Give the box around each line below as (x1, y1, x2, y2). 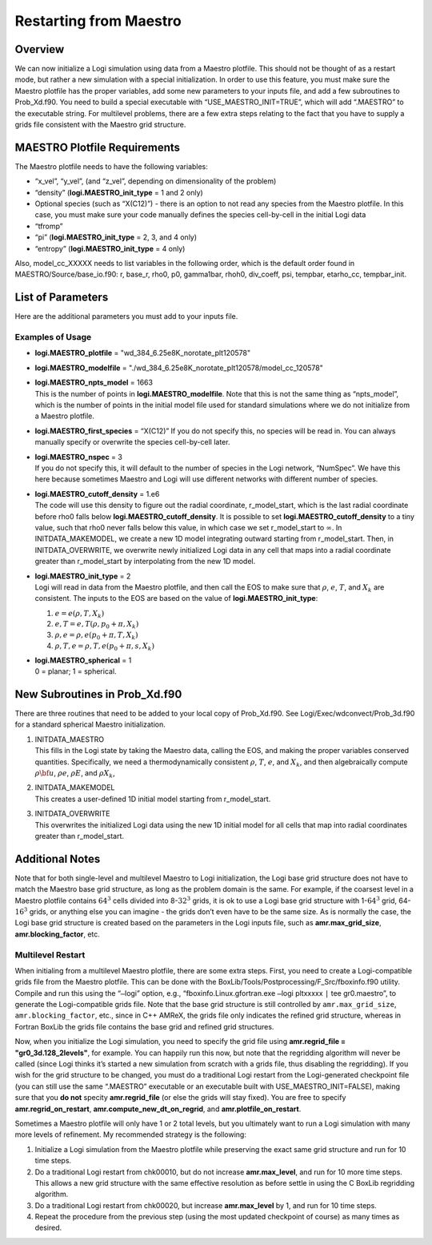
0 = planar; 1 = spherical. (34, 667, 117, 676)
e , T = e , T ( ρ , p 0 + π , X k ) (54, 619, 139, 631)
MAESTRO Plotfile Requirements (14, 140, 180, 154)
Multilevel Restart (14, 949, 86, 961)
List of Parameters (14, 291, 109, 304)
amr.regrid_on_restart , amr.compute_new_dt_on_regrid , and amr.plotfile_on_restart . (14, 1104, 302, 1114)
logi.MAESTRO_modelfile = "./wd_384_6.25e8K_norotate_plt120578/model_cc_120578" (34, 363, 323, 373)
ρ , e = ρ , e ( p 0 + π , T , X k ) (54, 631, 139, 641)
